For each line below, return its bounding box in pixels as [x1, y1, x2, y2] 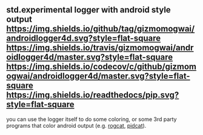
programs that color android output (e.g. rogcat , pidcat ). [6, 122, 147, 129]
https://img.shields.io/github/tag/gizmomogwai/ [6, 24, 195, 34]
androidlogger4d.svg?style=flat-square [6, 33, 161, 44]
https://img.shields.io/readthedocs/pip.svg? [6, 90, 179, 100]
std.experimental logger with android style [6, 5, 171, 15]
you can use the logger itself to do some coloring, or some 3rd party [6, 115, 177, 123]
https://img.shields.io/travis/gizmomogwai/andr [6, 42, 194, 53]
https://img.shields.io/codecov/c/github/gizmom [6, 62, 197, 72]
